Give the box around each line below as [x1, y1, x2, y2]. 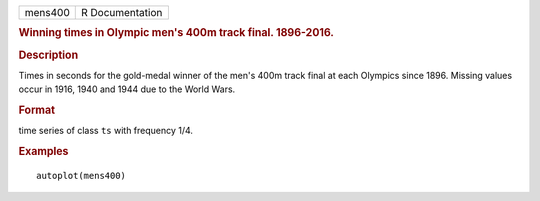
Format [18, 103, 55, 117]
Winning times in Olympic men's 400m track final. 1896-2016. [18, 26, 335, 40]
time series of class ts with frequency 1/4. [18, 125, 194, 137]
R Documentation [80, 6, 163, 19]
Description [18, 48, 79, 62]
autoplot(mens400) [36, 170, 127, 182]
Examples [18, 145, 69, 159]
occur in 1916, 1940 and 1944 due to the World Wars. [18, 83, 236, 95]
